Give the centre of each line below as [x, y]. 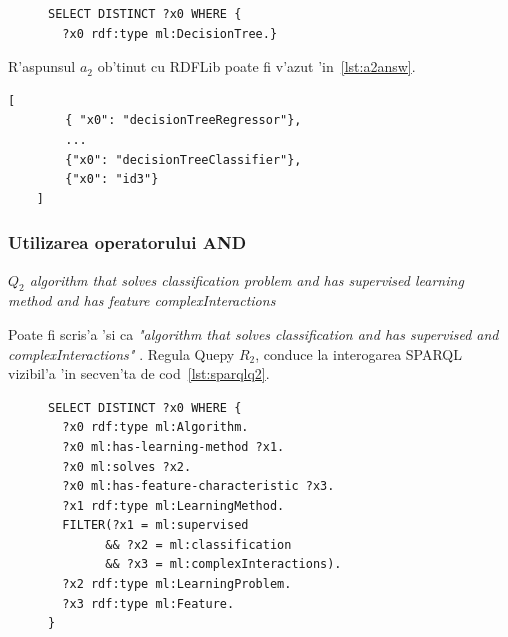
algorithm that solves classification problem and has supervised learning [246, 279]
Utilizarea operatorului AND [127, 242]
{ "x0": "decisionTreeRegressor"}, [183, 120]
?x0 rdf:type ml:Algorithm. [155, 427]
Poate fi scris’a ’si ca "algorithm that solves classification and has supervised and [253, 333]
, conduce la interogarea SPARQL [358, 353]
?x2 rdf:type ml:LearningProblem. [177, 584]
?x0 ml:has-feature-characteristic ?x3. [198, 486]
